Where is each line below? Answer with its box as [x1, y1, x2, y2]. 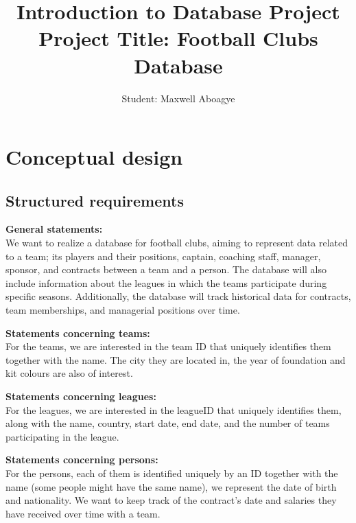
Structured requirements [5, 189, 184, 211]
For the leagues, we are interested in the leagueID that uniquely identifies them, [5, 402, 342, 417]
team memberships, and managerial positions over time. [5, 303, 240, 317]
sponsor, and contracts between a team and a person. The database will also [5, 262, 327, 277]
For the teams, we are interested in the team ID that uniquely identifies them [5, 339, 331, 353]
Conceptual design [5, 143, 183, 171]
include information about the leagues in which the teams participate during [5, 275, 327, 290]
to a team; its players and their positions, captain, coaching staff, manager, [5, 248, 321, 263]
